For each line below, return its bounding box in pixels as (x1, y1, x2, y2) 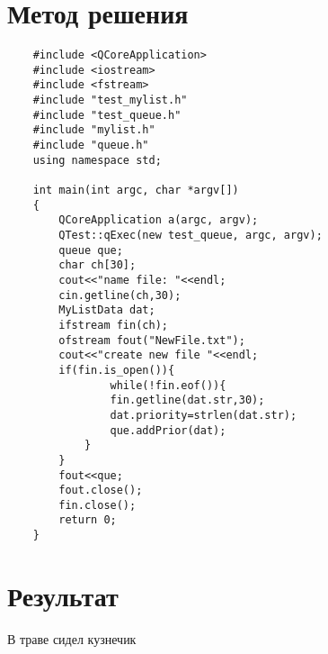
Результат (7, 577, 119, 613)
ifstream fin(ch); (58, 318, 168, 332)
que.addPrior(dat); (110, 423, 226, 437)
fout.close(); (58, 484, 143, 497)
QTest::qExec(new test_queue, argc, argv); (58, 229, 323, 241)
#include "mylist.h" (32, 123, 155, 137)
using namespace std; (32, 153, 162, 167)
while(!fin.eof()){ (110, 378, 226, 392)
